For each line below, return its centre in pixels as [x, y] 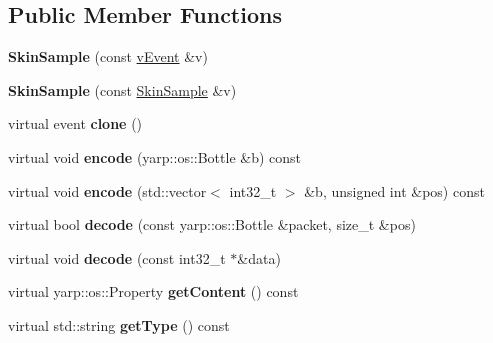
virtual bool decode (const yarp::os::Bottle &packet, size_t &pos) [212, 224]
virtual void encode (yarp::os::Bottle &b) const [155, 156]
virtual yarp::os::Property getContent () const [153, 291]
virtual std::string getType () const [119, 324]
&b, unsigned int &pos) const [394, 190]
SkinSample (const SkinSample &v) [122, 89]
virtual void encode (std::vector [107, 190]
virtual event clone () [75, 123]
